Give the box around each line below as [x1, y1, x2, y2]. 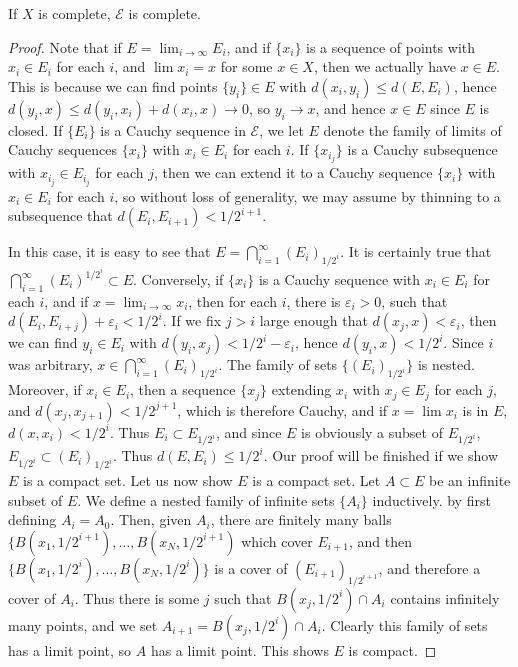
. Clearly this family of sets [321, 614, 488, 635]
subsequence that [8, 205, 113, 226]
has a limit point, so [8, 639, 132, 660]
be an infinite [429, 470, 511, 491]
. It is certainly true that [340, 241, 492, 262]
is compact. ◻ [348, 639, 437, 660]
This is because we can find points [8, 75, 218, 96]
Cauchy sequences [8, 139, 118, 160]
